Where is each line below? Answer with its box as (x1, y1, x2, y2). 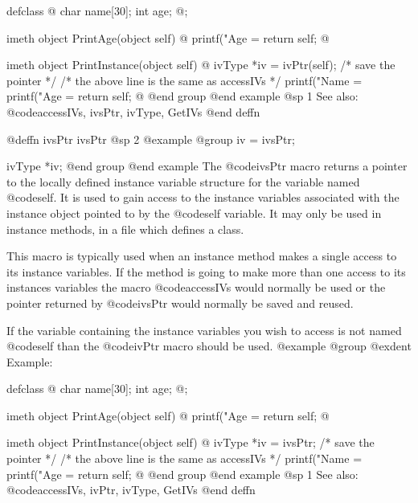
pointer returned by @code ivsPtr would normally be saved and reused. (6, 294, 354, 311)
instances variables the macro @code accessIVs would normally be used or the (6, 279, 386, 296)
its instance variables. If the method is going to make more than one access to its (6, 263, 406, 280)
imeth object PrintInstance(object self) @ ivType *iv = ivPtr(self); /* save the (6, 56, 395, 73)
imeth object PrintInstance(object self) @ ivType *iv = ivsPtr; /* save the (6, 434, 375, 451)
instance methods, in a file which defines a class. (6, 220, 244, 237)
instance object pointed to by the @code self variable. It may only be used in (6, 204, 382, 221)
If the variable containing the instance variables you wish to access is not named (6, 321, 402, 338)
